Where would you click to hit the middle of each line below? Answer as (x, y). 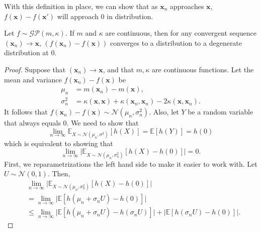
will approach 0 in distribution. (105, 16)
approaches (187, 6)
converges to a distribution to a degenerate (176, 42)
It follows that (26, 112)
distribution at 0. (30, 52)
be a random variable (221, 112)
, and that (118, 69)
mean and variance (33, 79)
